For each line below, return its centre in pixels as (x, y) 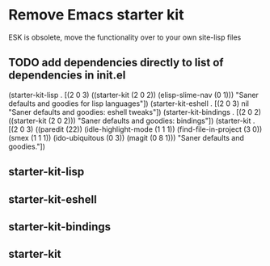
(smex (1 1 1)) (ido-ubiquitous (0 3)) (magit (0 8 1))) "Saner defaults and (126, 137)
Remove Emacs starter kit (96, 15)
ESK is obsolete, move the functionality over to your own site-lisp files (125, 37)
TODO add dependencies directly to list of (116, 63)
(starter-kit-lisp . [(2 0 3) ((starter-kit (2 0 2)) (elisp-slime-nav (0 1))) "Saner (133, 95)
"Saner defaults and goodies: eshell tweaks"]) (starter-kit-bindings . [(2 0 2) (135, 112)
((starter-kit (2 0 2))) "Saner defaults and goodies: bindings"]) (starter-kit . (132, 120)
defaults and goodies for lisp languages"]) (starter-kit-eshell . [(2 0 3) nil (129, 103)
